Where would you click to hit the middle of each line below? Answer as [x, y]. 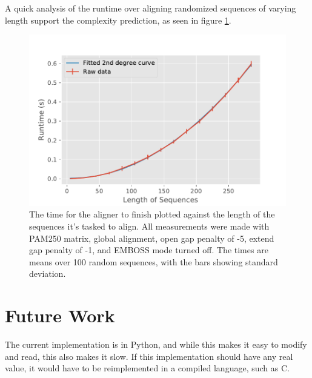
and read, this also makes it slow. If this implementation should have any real [149, 356]
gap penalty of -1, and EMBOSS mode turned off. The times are [149, 250]
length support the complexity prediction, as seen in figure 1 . [118, 20]
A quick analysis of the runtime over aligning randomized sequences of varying [151, 8]
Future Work [60, 315]
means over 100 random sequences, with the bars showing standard [154, 261]
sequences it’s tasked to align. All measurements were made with [149, 226]
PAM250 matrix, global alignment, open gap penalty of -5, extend [152, 238]
